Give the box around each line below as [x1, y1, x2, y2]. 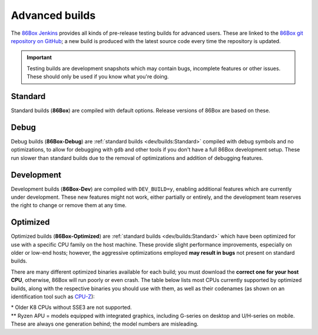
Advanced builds [11, 9, 96, 22]
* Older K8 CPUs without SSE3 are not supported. [11, 304, 132, 311]
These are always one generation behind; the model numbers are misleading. [11, 320, 198, 327]
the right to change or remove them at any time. [11, 202, 127, 209]
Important [26, 54, 52, 61]
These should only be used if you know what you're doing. [26, 73, 169, 80]
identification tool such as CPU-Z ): [11, 293, 95, 300]
